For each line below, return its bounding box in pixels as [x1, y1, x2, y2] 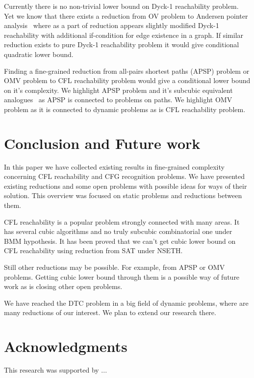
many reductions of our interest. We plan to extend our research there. [4, 307, 216, 318]
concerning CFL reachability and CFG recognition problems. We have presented [4, 171, 245, 181]
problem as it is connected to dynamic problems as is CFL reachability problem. [4, 104, 246, 114]
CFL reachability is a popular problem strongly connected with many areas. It [4, 216, 240, 227]
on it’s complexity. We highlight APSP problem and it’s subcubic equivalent [4, 85, 233, 95]
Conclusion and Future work [4, 133, 201, 153]
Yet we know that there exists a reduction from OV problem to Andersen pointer [4, 10, 248, 21]
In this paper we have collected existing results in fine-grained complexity [4, 161, 225, 172]
